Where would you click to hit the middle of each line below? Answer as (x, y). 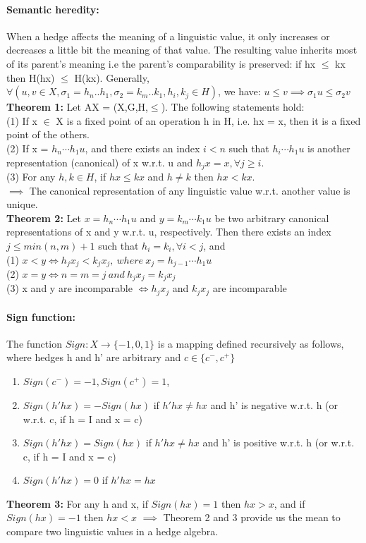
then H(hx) (31, 77)
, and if (289, 503)
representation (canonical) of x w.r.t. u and (100, 162)
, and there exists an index (142, 148)
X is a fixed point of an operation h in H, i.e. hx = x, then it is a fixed (208, 120)
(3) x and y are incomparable (69, 288)
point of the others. (48, 134)
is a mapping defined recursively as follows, (251, 343)
